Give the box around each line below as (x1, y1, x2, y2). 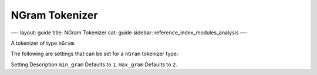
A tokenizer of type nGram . (11, 40, 76, 47)
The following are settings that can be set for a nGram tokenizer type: (11, 50, 178, 58)
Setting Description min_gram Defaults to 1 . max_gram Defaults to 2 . (11, 61, 177, 68)
